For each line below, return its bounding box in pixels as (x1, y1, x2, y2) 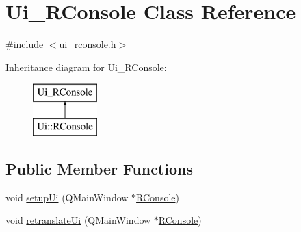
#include (5, 37, 44, 51)
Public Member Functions (5, 157, 193, 179)
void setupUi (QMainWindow (5, 190, 129, 204)
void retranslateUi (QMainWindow (5, 213, 151, 227)
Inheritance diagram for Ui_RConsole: (5, 60, 167, 74)
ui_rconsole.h (59, 37, 116, 51)
